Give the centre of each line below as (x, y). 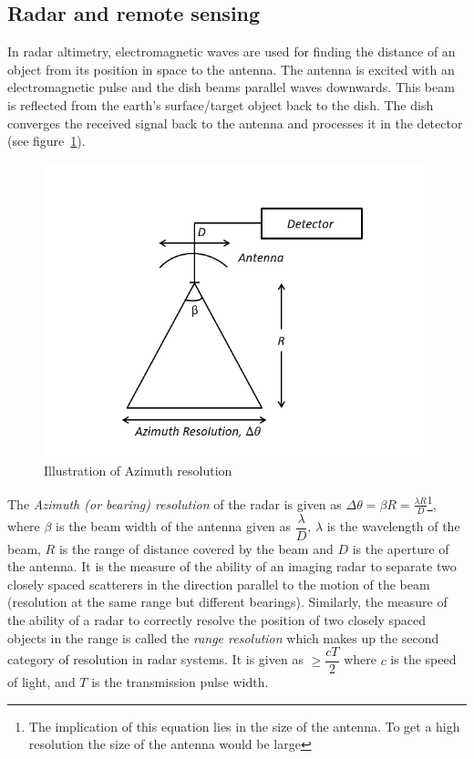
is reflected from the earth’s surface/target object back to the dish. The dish (221, 104)
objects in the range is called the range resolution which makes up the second (223, 637)
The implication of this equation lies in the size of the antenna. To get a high (244, 726)
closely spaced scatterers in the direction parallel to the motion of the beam (219, 584)
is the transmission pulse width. (180, 682)
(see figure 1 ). (46, 141)
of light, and (41, 682)
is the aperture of (401, 548)
